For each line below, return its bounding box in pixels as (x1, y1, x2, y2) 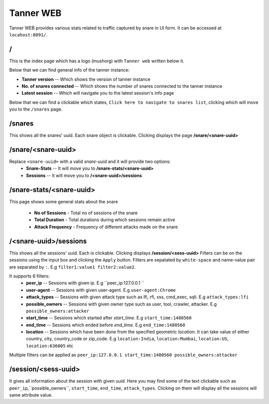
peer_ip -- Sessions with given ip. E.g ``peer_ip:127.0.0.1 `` (26, 280, 144, 286)
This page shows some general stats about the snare (9, 198, 118, 204)
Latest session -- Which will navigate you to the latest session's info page (21, 90, 174, 96)
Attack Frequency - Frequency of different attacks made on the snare (34, 224, 178, 230)
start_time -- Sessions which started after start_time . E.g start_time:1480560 (26, 315, 192, 321)
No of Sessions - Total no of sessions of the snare (34, 210, 138, 216)
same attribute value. (9, 392, 53, 398)
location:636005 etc (26, 343, 73, 349)
